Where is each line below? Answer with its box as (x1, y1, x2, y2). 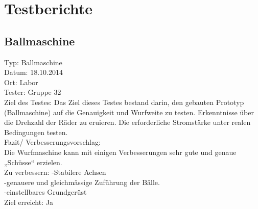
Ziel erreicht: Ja (4, 196, 53, 207)
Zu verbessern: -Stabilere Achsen (4, 167, 106, 177)
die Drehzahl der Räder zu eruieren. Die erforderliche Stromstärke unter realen (4, 117, 251, 127)
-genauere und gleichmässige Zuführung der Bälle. (4, 176, 160, 187)
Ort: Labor (4, 76, 38, 87)
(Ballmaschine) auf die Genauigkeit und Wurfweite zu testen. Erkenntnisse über (4, 107, 254, 117)
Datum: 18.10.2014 (4, 67, 63, 77)
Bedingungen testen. (4, 126, 68, 137)
